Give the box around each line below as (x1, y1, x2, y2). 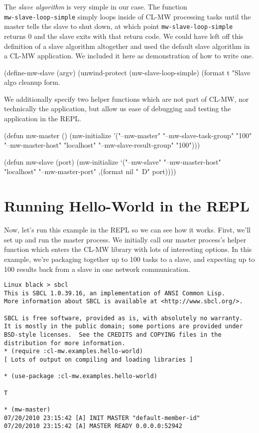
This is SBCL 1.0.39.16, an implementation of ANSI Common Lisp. (4, 289, 225, 297)
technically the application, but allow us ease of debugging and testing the (4, 103, 231, 114)
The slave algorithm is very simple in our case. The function (4, 1, 187, 11)
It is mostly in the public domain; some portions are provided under (4, 323, 243, 330)
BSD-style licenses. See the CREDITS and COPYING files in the (4, 331, 222, 339)
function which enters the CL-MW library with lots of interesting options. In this (4, 244, 252, 254)
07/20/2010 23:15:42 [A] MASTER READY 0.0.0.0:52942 (4, 423, 182, 430)
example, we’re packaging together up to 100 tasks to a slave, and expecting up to (4, 253, 255, 264)
